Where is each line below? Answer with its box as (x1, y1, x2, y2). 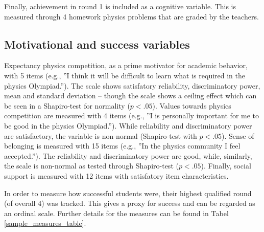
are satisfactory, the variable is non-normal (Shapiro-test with (4, 130, 197, 141)
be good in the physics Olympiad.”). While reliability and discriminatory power (4, 120, 252, 131)
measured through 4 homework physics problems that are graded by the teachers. (4, 11, 259, 22)
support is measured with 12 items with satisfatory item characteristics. (4, 170, 229, 181)
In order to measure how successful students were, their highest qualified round (4, 187, 252, 198)
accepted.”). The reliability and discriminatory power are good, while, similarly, (4, 150, 252, 161)
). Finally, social (201, 160, 251, 171)
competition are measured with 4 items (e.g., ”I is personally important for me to (4, 110, 259, 121)
